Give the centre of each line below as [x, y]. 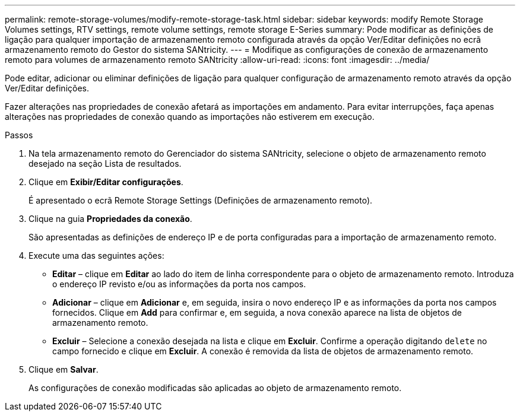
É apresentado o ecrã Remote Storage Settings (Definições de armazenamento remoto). [201, 200]
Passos [19, 135]
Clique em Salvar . [64, 369]
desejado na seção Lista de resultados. [105, 163]
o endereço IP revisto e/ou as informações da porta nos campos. [179, 284]
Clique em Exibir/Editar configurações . [106, 182]
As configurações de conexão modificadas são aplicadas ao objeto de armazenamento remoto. [215, 388]
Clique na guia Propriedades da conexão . [110, 219]
